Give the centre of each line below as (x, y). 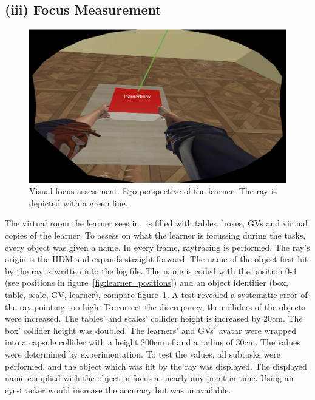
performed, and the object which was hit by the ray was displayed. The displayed (156, 366)
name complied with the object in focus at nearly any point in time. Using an (149, 378)
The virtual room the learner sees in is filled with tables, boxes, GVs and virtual (156, 223)
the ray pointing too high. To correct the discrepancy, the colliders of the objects (155, 306)
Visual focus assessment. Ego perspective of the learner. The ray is (153, 191)
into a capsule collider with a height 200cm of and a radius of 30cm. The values (153, 342)
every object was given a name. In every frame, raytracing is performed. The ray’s (157, 247)
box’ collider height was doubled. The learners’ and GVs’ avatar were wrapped (151, 330)
